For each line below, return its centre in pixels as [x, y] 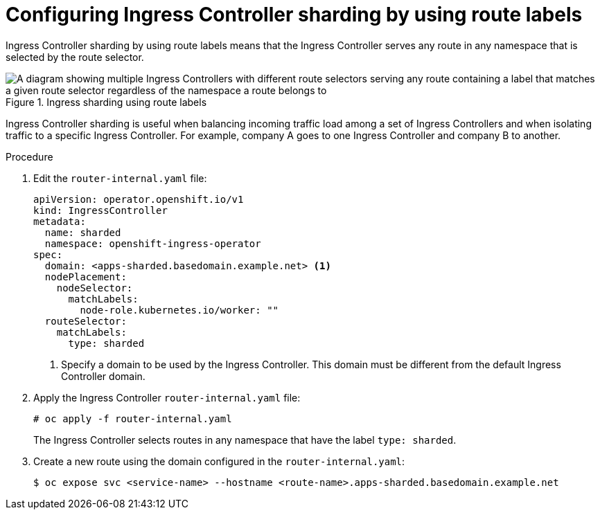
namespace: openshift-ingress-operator [153, 243]
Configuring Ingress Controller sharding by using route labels [294, 15]
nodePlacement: [86, 277]
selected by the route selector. [75, 57]
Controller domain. [103, 376]
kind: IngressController [100, 210]
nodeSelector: [95, 288]
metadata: [60, 221]
